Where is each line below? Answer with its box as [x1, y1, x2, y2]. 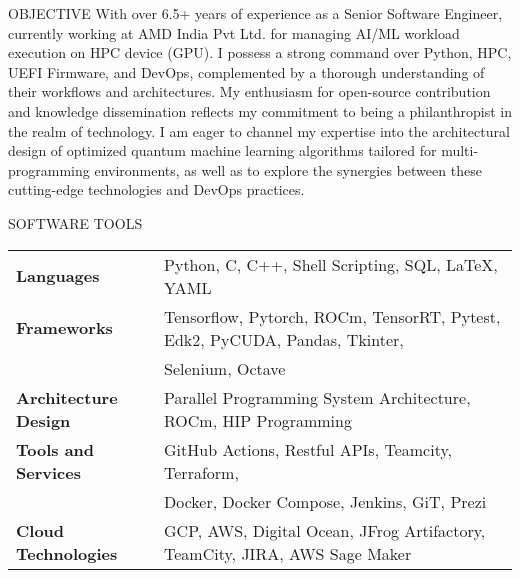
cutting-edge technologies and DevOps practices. [8, 179, 305, 200]
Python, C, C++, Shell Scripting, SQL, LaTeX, [164, 252, 498, 276]
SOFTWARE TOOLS [8, 212, 143, 233]
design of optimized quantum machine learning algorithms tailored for [8, 140, 437, 161]
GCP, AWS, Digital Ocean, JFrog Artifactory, [164, 518, 486, 542]
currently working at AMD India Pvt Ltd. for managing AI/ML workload [8, 22, 460, 43]
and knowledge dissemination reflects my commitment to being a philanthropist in [8, 100, 512, 121]
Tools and [16, 437, 95, 461]
